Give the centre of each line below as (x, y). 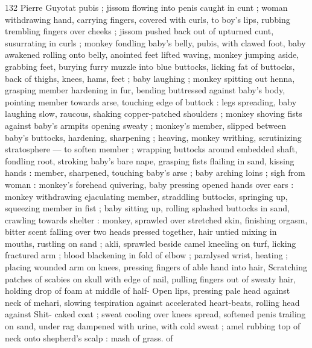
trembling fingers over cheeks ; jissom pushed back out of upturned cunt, (139, 31)
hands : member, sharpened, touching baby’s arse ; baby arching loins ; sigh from (155, 172)
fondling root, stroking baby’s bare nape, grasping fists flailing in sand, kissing (150, 160)
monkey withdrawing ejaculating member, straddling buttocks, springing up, (146, 196)
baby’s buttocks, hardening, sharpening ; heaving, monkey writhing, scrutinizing (153, 137)
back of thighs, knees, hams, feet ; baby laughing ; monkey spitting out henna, (150, 78)
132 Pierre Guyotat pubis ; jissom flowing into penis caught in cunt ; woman (146, 7)
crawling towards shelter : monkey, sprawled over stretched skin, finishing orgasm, (156, 219)
